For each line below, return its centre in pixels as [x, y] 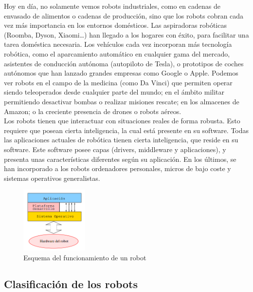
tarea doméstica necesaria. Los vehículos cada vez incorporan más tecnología [118, 44]
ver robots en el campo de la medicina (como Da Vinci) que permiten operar [118, 82]
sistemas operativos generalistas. [52, 178]
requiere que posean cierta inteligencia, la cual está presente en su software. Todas [126, 130]
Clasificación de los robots [71, 283]
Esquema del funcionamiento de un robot [85, 257]
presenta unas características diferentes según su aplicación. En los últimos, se [120, 159]
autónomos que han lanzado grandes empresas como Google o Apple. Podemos [121, 73]
